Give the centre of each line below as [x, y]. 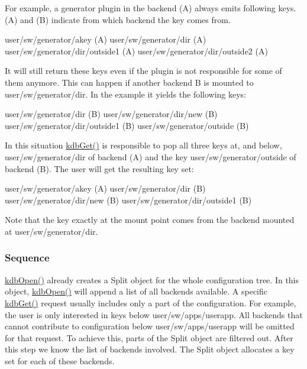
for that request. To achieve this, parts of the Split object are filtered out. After [149, 337]
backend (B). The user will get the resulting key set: [99, 168]
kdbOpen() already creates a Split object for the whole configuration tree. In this [152, 279]
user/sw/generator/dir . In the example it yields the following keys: [126, 94]
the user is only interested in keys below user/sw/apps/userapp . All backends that [154, 314]
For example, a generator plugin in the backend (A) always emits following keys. [151, 8]
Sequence [27, 258]
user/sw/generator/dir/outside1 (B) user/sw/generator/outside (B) [127, 125]
